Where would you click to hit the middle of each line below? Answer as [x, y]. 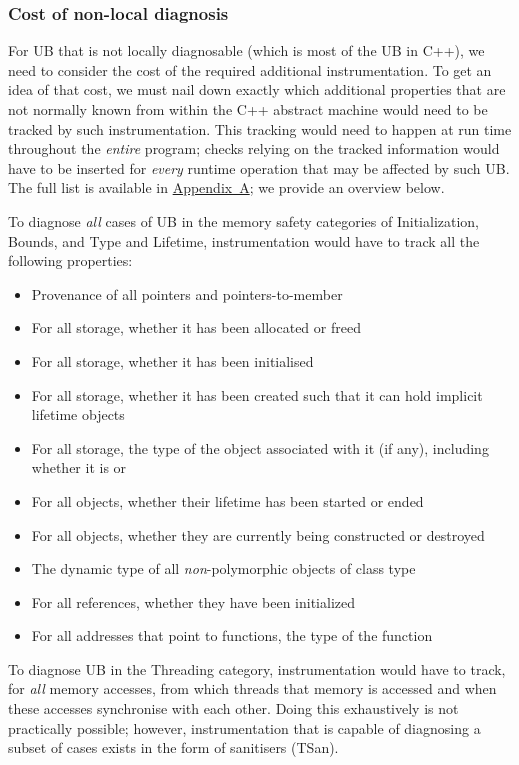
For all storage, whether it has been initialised [172, 360]
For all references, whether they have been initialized [193, 601]
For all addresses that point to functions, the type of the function [232, 635]
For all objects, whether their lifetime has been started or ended [227, 500]
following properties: [70, 260]
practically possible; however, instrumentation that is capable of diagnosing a [244, 727]
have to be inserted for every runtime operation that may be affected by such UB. [259, 167]
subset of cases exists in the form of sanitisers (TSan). [173, 747]
